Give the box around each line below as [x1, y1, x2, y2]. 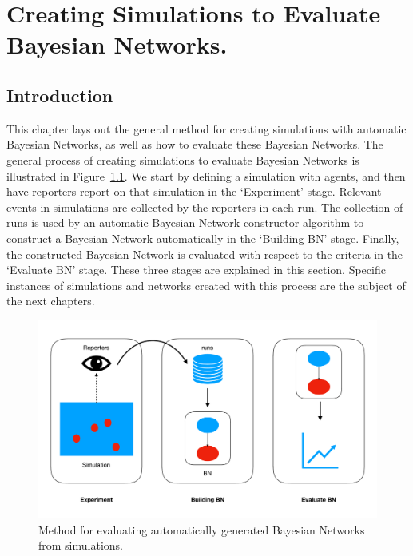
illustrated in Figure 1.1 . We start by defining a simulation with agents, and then [6, 167, 406, 184]
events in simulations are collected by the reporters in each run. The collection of [6, 198, 403, 215]
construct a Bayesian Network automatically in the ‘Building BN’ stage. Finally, [6, 229, 399, 246]
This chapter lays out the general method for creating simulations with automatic [6, 120, 407, 137]
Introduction [6, 82, 113, 107]
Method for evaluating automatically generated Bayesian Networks [38, 521, 365, 538]
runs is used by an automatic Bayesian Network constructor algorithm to [6, 214, 364, 231]
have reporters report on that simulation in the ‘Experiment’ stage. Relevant [6, 183, 382, 200]
